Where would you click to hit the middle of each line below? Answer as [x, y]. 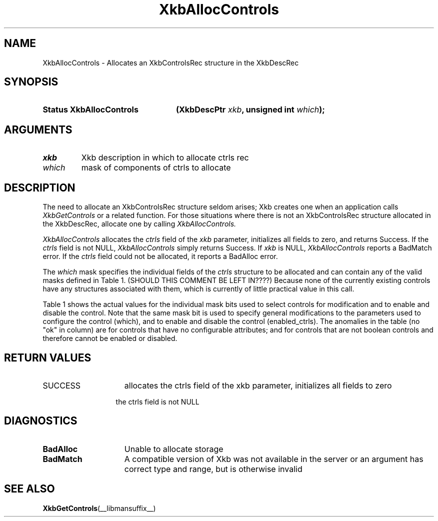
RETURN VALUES [48, 357]
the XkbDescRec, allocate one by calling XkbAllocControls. [139, 224]
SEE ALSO [29, 489]
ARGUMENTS [38, 129]
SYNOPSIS [31, 82]
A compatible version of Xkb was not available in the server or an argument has [274, 459]
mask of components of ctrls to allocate [156, 168]
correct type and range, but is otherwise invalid [213, 469]
